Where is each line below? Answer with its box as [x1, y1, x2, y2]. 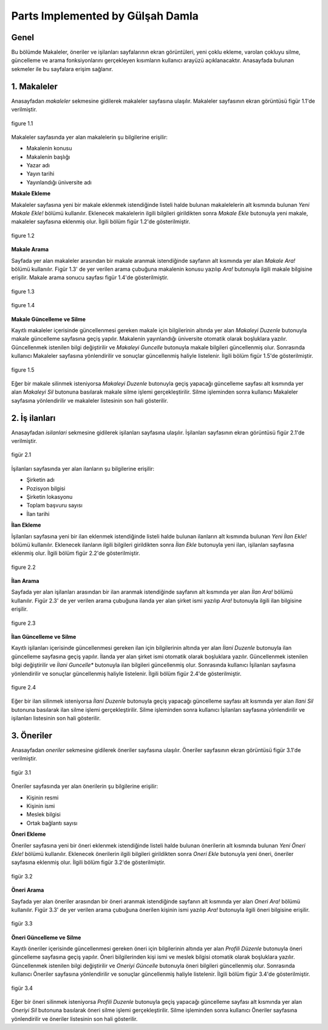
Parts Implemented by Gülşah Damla [11, 9, 199, 23]
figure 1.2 [11, 232, 35, 239]
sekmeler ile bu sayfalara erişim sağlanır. [11, 65, 114, 72]
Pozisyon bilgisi [26, 484, 66, 492]
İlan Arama [11, 577, 39, 585]
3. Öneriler [11, 730, 53, 740]
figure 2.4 [11, 683, 36, 691]
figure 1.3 [11, 288, 35, 295]
